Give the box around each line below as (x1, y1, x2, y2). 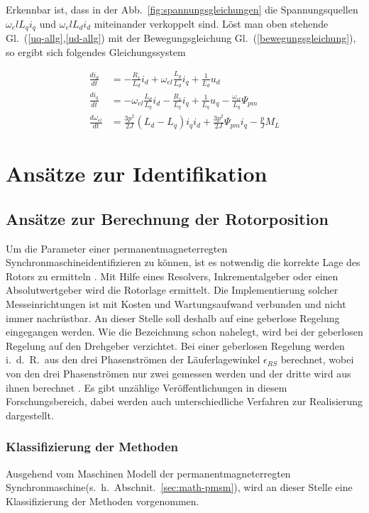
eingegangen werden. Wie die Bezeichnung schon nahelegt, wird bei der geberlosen (6, 324, 363, 339)
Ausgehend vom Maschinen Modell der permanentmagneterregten (6, 465, 291, 480)
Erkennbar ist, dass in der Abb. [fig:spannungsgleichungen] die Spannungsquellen (6, 2, 358, 16)
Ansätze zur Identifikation (6, 159, 268, 188)
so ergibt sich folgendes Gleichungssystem (6, 44, 186, 59)
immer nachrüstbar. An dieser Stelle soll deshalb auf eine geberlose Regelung (6, 310, 340, 325)
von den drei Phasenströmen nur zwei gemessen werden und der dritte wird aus (6, 366, 351, 381)
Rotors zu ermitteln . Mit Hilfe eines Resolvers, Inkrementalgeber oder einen (6, 268, 338, 283)
